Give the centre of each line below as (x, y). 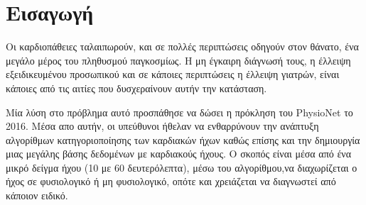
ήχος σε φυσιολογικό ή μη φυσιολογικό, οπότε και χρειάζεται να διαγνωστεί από (171, 181)
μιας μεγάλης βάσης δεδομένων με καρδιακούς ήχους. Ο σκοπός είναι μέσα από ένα (178, 154)
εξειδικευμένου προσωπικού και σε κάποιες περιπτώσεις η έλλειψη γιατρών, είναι (173, 74)
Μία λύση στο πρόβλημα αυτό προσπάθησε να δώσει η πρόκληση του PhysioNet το (179, 112)
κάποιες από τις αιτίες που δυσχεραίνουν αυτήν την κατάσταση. (136, 88)
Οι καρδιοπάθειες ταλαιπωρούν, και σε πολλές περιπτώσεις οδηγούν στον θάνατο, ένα (182, 46)
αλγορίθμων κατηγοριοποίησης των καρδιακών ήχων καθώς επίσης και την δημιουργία (183, 139)
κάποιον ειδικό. (37, 195)
